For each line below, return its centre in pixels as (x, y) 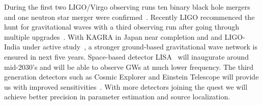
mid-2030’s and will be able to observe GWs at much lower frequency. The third (129, 67)
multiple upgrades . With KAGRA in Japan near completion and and (113, 36)
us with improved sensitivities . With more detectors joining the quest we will (126, 86)
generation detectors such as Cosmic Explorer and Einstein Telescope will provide (131, 77)
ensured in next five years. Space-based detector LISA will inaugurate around (126, 56)
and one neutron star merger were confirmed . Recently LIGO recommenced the (129, 17)
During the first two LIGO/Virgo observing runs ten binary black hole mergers (127, 7)
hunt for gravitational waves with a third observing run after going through (122, 27)
